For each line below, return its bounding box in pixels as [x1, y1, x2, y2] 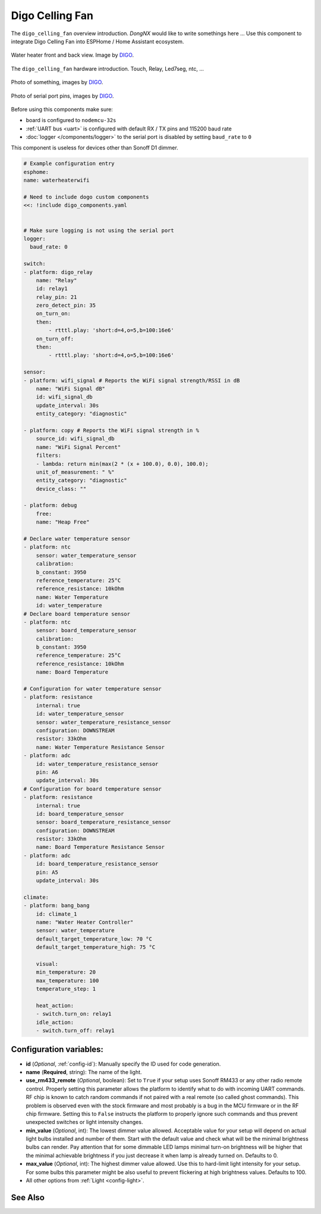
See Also [11, 1192, 45, 1203]
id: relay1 [36, 285, 68, 292]
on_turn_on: [36, 310, 71, 317]
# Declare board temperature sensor [23, 611, 131, 617]
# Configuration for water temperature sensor [23, 686, 162, 692]
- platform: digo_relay [23, 269, 93, 275]
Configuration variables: [11, 1044, 104, 1054]
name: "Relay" [36, 277, 77, 284]
